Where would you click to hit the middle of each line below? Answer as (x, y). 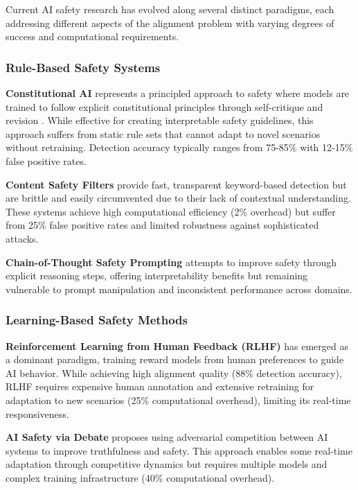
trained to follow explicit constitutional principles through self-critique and (164, 106)
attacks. (22, 238)
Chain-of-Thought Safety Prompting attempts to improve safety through (171, 262)
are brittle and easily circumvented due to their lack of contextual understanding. (178, 198)
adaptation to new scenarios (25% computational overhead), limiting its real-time (178, 400)
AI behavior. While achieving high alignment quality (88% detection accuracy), (174, 373)
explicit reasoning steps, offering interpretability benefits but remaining (157, 275)
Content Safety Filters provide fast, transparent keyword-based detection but (176, 184)
